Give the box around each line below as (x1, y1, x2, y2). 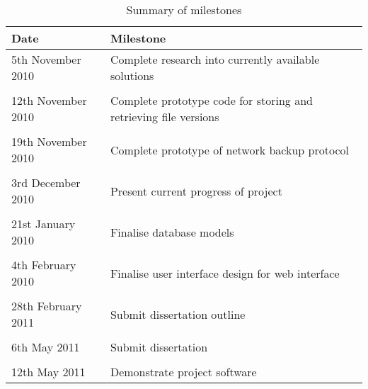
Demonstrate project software (110, 363, 257, 380)
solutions (110, 67, 154, 84)
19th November (11, 133, 87, 150)
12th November (11, 92, 87, 108)
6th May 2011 (11, 339, 80, 355)
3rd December (11, 174, 81, 191)
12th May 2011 (11, 363, 86, 380)
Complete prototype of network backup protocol (110, 141, 349, 158)
